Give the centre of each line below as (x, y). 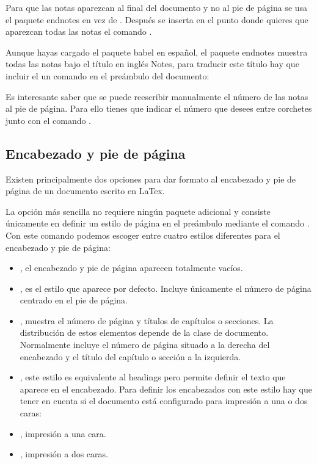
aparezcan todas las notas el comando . (79, 31)
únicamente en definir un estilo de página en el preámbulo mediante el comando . (158, 223)
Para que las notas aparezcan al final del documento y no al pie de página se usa (157, 7)
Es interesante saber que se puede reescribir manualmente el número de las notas (157, 96)
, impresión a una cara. (63, 433)
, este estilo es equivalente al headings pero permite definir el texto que (153, 377)
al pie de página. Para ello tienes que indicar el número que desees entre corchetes (159, 108)
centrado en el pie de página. (74, 300)
